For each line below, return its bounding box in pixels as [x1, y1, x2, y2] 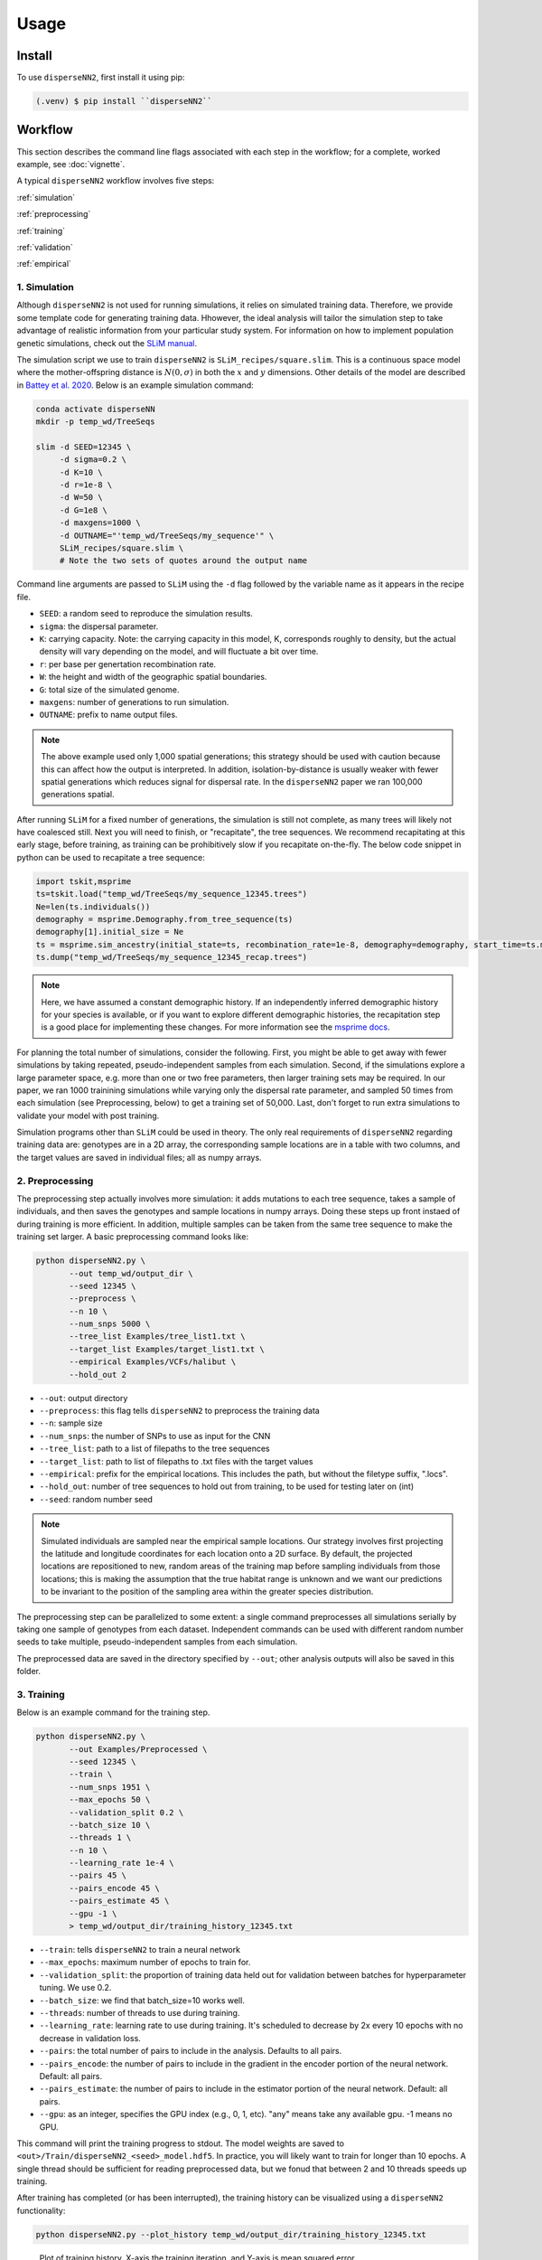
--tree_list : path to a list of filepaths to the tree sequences [39, 1443, 270, 1455]
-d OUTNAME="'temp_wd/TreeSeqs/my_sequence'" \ [59, 530, 275, 541]
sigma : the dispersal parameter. [39, 620, 159, 632]
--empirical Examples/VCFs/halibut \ [69, 1357, 237, 1367]
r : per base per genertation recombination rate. [39, 658, 217, 669]
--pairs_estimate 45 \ [69, 1896, 170, 1907]
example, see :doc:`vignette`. [16, 158, 126, 169]
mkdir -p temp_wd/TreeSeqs [35, 417, 155, 427]
